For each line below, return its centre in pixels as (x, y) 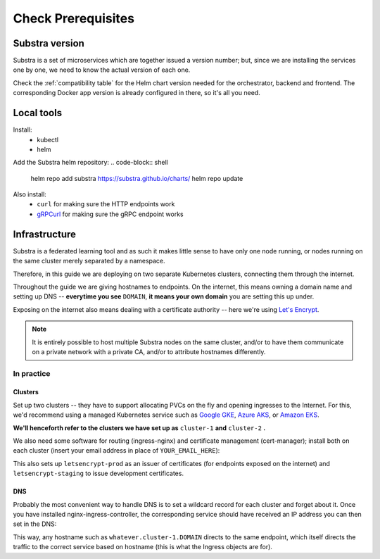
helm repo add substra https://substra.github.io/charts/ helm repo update (137, 178)
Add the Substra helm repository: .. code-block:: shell (90, 163)
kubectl (48, 139)
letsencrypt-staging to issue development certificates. (99, 473)
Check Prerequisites (74, 18)
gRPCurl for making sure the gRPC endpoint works (110, 214)
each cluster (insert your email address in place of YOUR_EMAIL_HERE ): (116, 451)
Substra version (49, 43)
